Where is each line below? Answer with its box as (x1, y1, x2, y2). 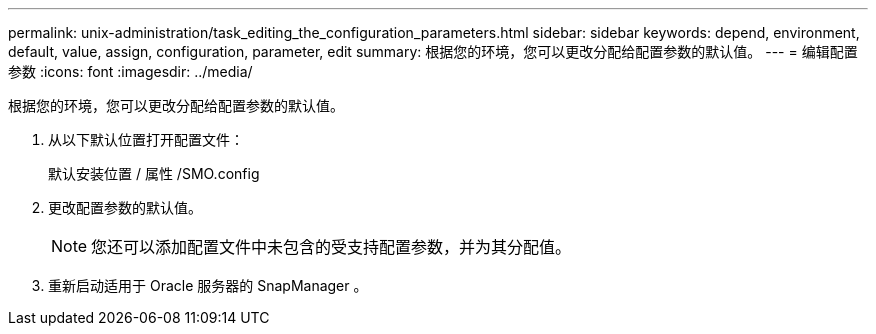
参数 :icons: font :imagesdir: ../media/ (8, 63, 253, 80)
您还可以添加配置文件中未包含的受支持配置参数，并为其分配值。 (91, 237, 572, 257)
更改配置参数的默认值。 (48, 199, 202, 216)
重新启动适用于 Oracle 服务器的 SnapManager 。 (48, 277, 368, 294)
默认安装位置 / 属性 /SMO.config (48, 165, 260, 182)
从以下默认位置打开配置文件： (48, 131, 244, 148)
